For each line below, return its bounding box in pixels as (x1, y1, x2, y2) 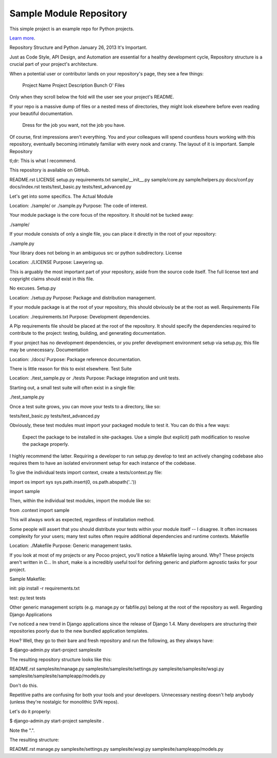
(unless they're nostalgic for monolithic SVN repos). (9, 699, 119, 705)
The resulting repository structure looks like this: (9, 656, 112, 662)
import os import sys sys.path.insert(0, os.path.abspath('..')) (9, 479, 136, 485)
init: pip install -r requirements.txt (9, 585, 80, 592)
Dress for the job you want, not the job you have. (22, 122, 126, 128)
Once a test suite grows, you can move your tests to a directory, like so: (9, 403, 161, 409)
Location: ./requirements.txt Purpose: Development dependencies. (9, 313, 151, 319)
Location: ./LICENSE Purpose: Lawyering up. (9, 259, 104, 266)
